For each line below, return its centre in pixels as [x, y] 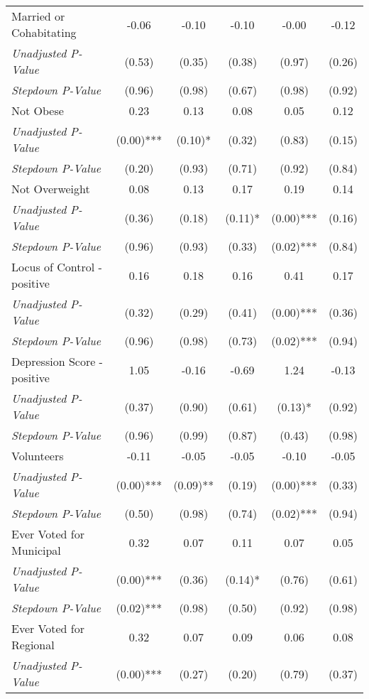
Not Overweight [51, 189]
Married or [38, 16]
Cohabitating [44, 32]
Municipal [36, 550]
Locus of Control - [57, 267]
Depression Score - [57, 361]
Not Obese [38, 110]
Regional [33, 645]
